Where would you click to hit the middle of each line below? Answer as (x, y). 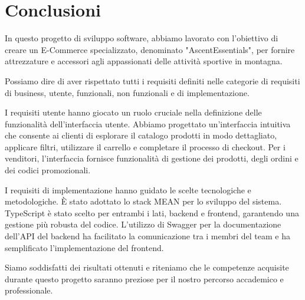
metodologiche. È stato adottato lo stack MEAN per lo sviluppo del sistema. (143, 201)
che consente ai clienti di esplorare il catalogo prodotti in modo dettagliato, (141, 135)
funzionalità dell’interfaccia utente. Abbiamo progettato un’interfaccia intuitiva (148, 123)
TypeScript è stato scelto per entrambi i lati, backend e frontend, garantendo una (152, 212)
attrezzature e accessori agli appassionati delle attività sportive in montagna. (144, 61)
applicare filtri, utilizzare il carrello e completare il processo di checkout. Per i (145, 146)
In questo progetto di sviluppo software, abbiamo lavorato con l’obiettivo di (142, 38)
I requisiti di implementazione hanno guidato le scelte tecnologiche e (128, 189)
